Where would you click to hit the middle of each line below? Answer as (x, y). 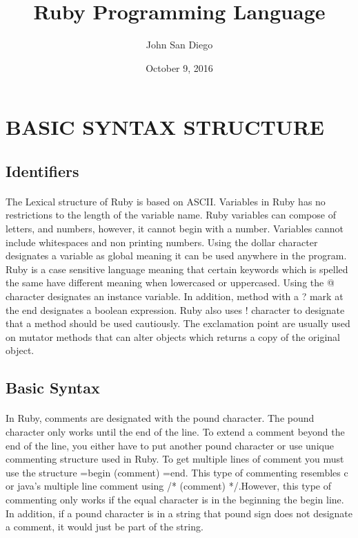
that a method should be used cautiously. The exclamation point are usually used (178, 323)
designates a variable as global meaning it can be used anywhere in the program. (176, 256)
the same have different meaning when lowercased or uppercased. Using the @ (170, 282)
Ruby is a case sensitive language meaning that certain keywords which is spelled (177, 269)
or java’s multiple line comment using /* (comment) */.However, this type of (168, 486)
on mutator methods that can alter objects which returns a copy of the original (173, 336)
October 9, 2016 (179, 67)
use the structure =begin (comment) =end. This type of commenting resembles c (177, 472)
